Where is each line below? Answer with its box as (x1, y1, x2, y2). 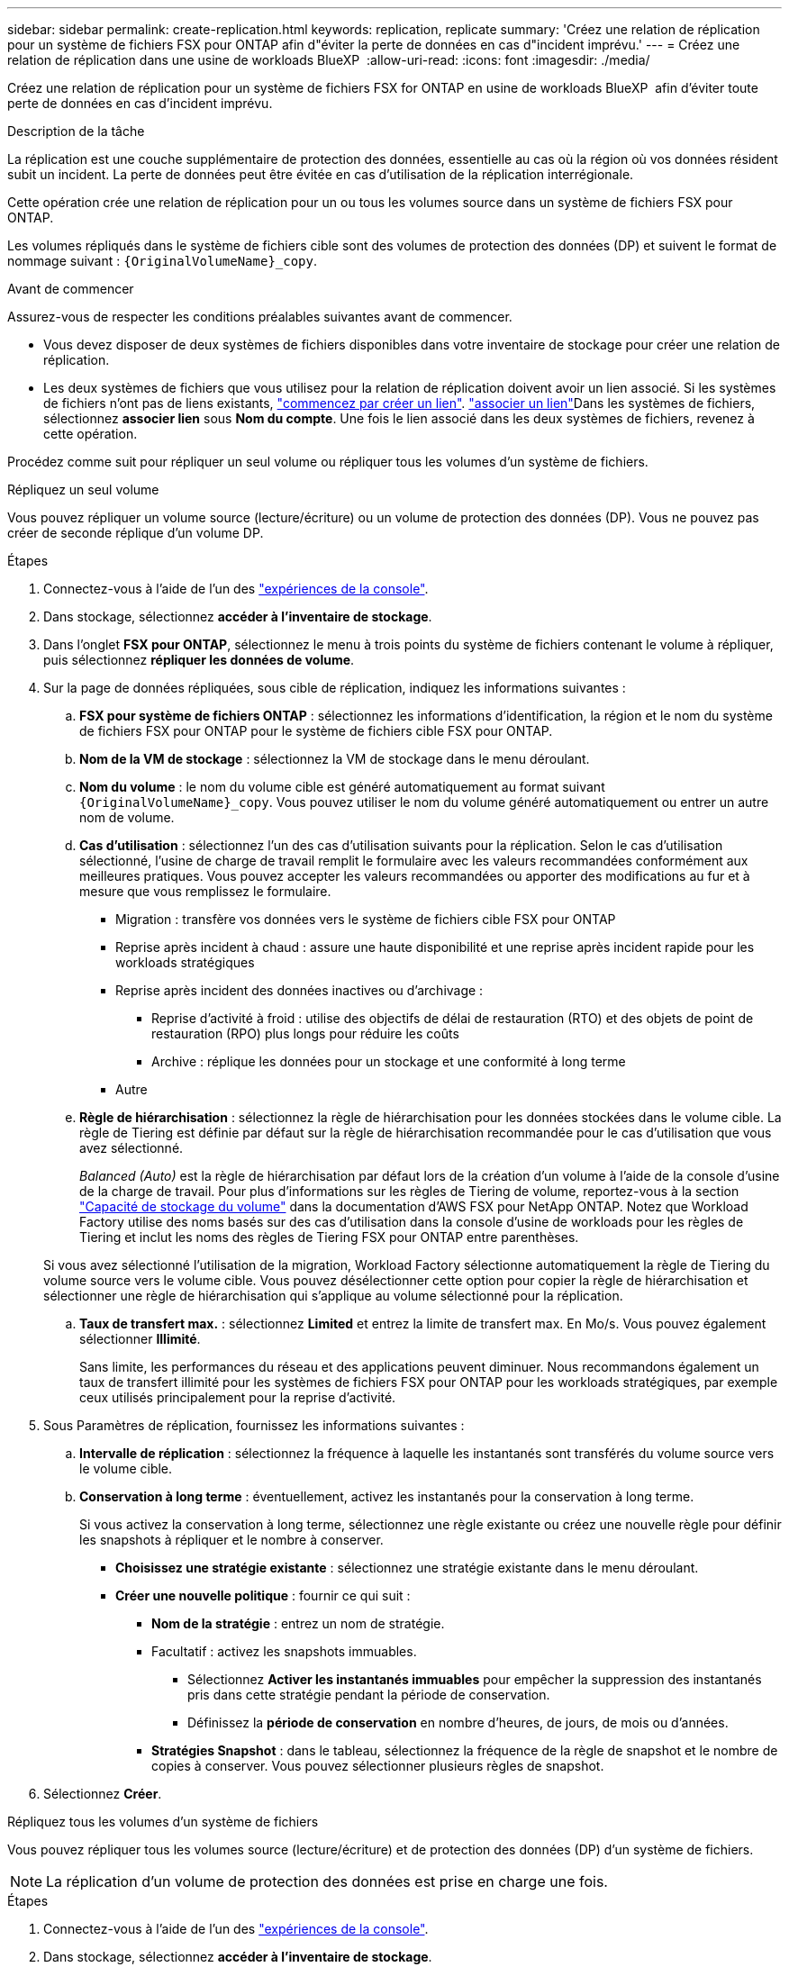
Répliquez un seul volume (7, 482, 159, 497)
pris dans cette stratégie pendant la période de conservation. (187, 1687, 550, 1702)
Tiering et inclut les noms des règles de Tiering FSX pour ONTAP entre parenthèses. (79, 1229, 579, 1245)
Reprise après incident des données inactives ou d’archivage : (115, 983, 484, 998)
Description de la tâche (7, 123, 145, 139)
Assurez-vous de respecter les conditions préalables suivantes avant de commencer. (7, 309, 512, 324)
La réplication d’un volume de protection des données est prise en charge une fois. (46, 1872, 608, 1890)
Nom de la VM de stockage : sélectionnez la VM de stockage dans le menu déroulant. (79, 751, 590, 766)
